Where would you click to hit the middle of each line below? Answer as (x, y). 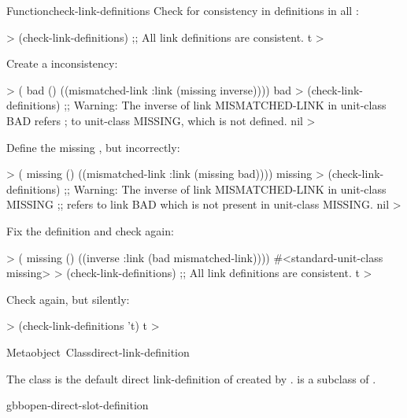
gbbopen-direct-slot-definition (78, 405)
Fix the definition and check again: (90, 230)
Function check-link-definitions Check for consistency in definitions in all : (183, 10)
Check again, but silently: (68, 299)
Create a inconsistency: (62, 63)
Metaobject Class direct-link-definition (98, 351)
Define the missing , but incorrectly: (93, 147)
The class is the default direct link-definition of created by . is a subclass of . (191, 378)
